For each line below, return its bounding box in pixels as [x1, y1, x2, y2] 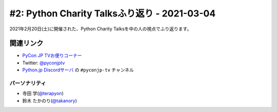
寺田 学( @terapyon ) [22, 90, 64, 97]
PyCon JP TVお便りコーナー [22, 52, 82, 59]
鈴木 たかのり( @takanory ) [22, 98, 77, 104]
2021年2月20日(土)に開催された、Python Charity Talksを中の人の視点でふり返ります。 [9, 26, 192, 32]
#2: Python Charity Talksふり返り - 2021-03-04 [9, 8, 216, 19]
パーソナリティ [9, 80, 46, 87]
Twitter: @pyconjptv [22, 60, 65, 66]
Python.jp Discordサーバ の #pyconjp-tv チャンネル [22, 67, 134, 73]
